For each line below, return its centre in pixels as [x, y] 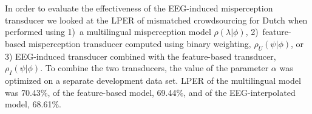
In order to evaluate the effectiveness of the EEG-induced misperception [139, 8]
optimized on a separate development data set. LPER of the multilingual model [153, 80]
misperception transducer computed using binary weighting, [140, 43]
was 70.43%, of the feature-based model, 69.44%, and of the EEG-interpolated [150, 92]
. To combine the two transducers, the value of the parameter [154, 68]
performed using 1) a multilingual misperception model [108, 32]
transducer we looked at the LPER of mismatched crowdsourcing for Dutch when [156, 20]
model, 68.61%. [33, 104]
